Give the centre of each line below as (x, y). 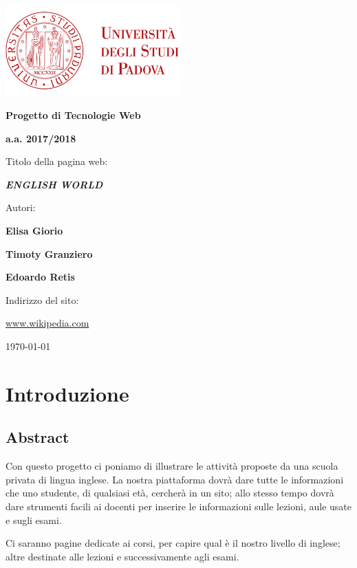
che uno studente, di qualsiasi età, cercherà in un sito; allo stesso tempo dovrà (170, 493)
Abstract (37, 437)
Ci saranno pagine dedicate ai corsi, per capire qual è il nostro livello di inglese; (173, 543)
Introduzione (67, 393)
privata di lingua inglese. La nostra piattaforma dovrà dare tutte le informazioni (175, 479)
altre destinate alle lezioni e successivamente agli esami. (122, 556)
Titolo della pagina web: (57, 161)
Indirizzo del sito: (42, 299)
